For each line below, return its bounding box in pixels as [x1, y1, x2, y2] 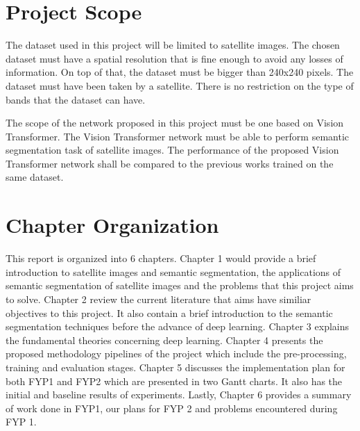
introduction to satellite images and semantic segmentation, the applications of [6, 264, 341, 279]
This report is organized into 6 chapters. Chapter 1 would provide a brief [6, 251, 316, 266]
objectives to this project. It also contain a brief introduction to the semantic [6, 305, 333, 320]
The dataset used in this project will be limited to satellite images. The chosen [6, 38, 340, 52]
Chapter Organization [6, 211, 219, 239]
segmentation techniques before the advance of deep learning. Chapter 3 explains [6, 319, 350, 334]
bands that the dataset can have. [6, 92, 146, 106]
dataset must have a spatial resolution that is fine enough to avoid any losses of [6, 51, 343, 65]
